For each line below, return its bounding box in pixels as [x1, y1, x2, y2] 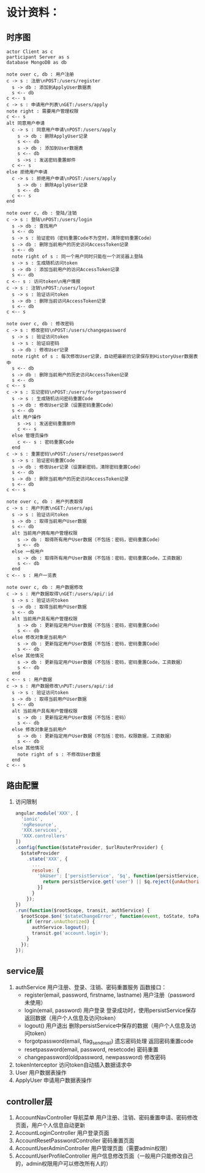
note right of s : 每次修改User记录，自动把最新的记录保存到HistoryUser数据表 [12, 353, 198, 360]
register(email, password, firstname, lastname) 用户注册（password [24, 991, 195, 998]
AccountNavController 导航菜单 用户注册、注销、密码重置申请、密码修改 [15, 1114, 198, 1121]
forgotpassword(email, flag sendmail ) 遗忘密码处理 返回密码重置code [24, 1037, 194, 1046]
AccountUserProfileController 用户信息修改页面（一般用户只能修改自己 [15, 1152, 193, 1159]
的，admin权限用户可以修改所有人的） [15, 1160, 112, 1167]
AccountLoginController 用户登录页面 [15, 1129, 110, 1137]
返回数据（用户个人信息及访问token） [24, 1014, 119, 1021]
